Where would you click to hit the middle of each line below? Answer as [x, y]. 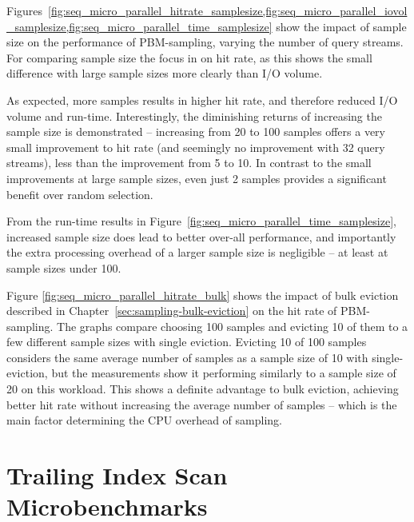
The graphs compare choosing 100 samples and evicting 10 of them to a [233, 326]
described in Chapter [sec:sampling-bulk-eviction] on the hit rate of [172, 311]
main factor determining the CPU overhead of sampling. [144, 420]
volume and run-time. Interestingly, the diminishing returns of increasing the [194, 116]
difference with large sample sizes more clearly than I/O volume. [165, 73]
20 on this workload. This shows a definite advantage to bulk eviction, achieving [203, 389]
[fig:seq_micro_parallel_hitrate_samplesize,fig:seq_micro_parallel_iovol [228, 10]
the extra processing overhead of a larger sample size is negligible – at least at [197, 252]
